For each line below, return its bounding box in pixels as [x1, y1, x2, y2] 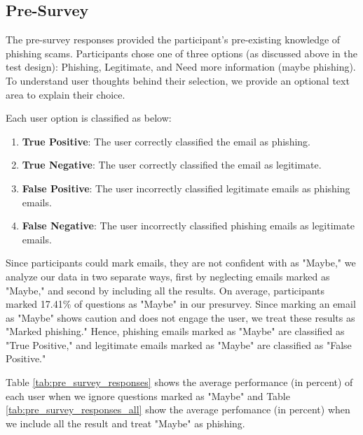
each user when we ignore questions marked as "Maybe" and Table [6, 388, 290, 403]
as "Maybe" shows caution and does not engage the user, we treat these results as [6, 310, 355, 325]
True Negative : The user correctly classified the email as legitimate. [22, 157, 322, 172]
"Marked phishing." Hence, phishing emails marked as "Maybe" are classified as [6, 324, 345, 338]
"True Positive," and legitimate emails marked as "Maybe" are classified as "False [6, 337, 352, 352]
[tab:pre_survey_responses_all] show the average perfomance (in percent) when [6, 402, 350, 417]
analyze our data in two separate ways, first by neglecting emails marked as [6, 269, 330, 283]
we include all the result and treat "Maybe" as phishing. [6, 415, 245, 430]
